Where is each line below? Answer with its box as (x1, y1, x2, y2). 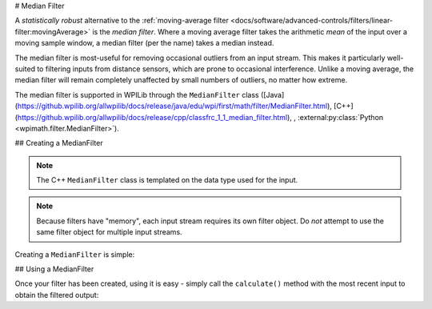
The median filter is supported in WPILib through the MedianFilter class (14, 90, 259, 99)
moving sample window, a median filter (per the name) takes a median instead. (14, 38, 274, 48)
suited (14, 64, 36, 74)
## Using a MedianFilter (14, 264, 94, 274)
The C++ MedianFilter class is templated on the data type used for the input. (36, 175, 298, 185)
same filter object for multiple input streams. (36, 227, 183, 237)
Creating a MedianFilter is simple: (14, 249, 135, 259)
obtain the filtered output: (14, 290, 99, 299)
